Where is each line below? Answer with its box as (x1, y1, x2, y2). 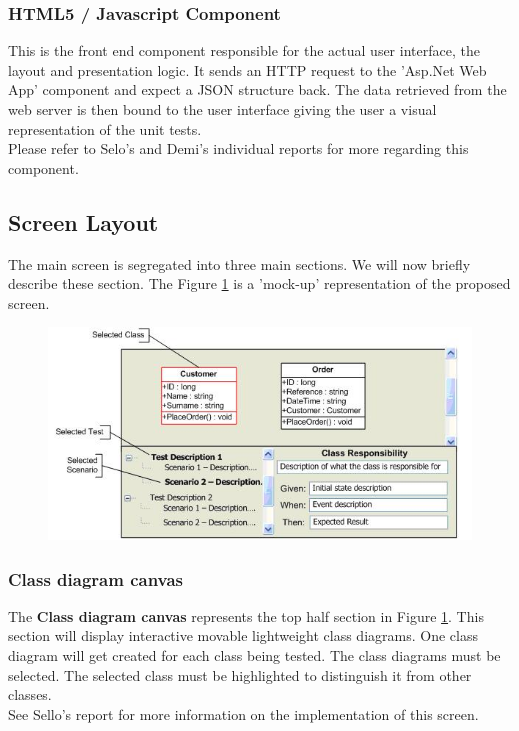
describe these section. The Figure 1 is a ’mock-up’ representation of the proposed (8, 273, 511, 294)
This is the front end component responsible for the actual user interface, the (8, 40, 480, 61)
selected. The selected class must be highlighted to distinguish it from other (8, 664, 472, 685)
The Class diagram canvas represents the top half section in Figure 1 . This (8, 605, 484, 626)
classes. (8, 684, 52, 705)
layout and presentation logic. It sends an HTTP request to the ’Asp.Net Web (8, 59, 487, 80)
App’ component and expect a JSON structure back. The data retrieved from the (8, 79, 507, 100)
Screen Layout (8, 206, 159, 237)
